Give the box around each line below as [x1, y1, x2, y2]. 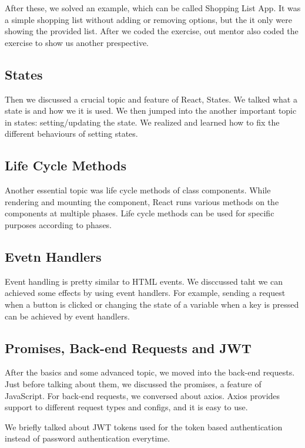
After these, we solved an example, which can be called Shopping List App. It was [5, 2, 301, 14]
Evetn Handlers [5, 247, 102, 265]
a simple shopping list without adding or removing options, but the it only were [5, 13, 292, 25]
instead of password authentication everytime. [5, 432, 170, 444]
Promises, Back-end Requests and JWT [5, 338, 252, 357]
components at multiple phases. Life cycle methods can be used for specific [5, 207, 274, 219]
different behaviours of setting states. [5, 127, 138, 140]
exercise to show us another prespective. [5, 36, 149, 48]
